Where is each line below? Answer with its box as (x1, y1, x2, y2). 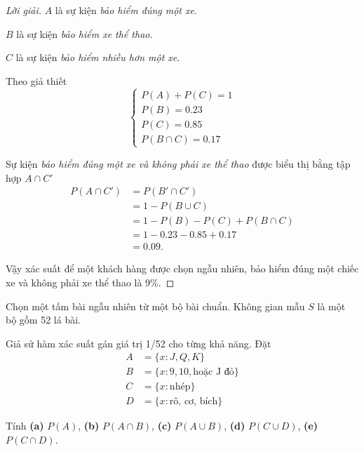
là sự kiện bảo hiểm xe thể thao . (16, 26, 153, 41)
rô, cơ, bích (169, 397, 218, 407)
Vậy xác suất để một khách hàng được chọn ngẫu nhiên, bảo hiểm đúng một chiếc (6, 261, 359, 276)
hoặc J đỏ (193, 367, 234, 378)
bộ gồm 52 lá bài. (6, 312, 81, 327)
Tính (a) (6, 418, 44, 433)
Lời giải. (6, 3, 42, 17)
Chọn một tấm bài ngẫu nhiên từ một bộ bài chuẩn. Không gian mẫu (6, 298, 305, 313)
